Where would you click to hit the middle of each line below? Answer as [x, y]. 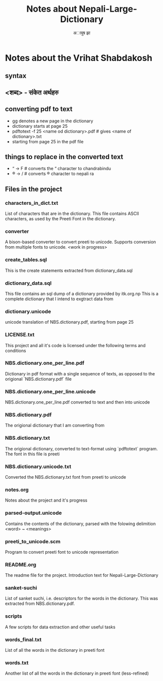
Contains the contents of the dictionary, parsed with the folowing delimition [80, 524]
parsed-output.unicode [34, 513]
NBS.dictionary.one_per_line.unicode [50, 391]
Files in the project [34, 189]
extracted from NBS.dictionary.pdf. [40, 603]
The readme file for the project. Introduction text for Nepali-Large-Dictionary [82, 575]
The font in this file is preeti [32, 454]
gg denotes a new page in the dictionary [53, 121]
